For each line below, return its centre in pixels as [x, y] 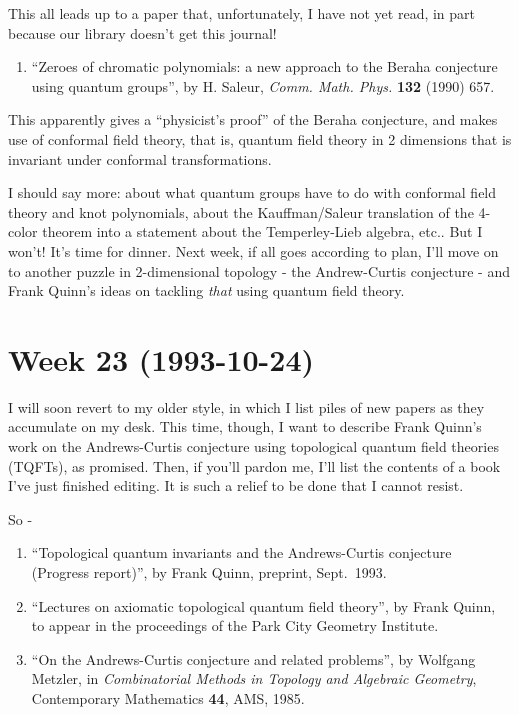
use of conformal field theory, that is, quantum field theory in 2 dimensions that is [260, 138]
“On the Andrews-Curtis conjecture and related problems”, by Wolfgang [253, 658]
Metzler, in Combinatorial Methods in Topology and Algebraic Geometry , [254, 678]
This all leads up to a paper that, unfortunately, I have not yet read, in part [242, 13]
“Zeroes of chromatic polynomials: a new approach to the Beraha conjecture [264, 66]
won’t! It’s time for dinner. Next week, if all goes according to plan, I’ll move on [253, 250]
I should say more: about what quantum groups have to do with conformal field [252, 192]
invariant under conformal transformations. [140, 158]
